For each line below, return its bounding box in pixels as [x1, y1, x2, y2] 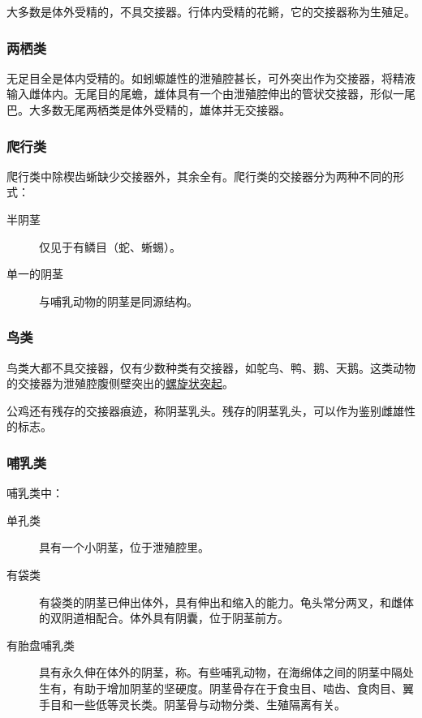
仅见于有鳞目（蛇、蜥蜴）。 [39, 238, 181, 255]
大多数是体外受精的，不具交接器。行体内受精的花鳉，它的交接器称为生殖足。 [6, 3, 416, 19]
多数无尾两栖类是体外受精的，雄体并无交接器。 [40, 101, 291, 118]
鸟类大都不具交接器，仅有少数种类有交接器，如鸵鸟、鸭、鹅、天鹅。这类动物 [6, 359, 416, 376]
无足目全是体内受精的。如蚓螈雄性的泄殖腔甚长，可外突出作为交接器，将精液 [6, 69, 416, 86]
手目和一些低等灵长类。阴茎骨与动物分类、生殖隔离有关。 [39, 695, 346, 712]
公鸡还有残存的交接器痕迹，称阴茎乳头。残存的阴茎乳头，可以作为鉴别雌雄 [6, 402, 404, 419]
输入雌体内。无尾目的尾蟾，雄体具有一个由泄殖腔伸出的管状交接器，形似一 [6, 85, 404, 102]
